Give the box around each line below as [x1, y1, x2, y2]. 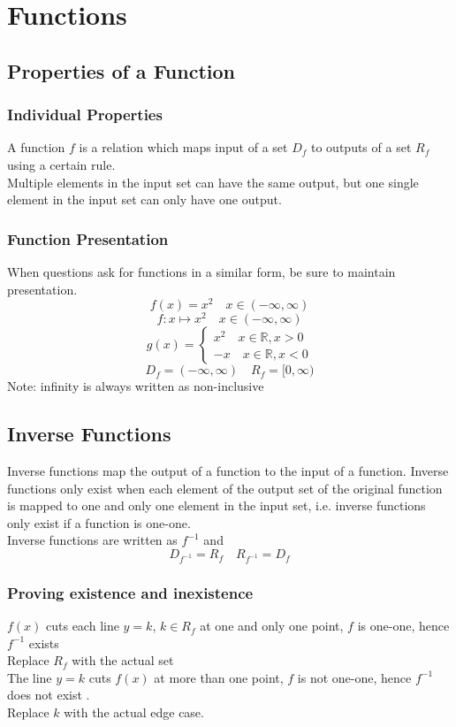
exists [28, 633, 59, 652]
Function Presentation [7, 227, 169, 249]
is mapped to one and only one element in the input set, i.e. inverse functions [7, 496, 426, 515]
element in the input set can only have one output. [7, 190, 282, 209]
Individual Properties [7, 103, 163, 126]
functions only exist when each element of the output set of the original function [7, 478, 443, 497]
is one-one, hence [357, 616, 450, 635]
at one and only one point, [200, 616, 344, 635]
